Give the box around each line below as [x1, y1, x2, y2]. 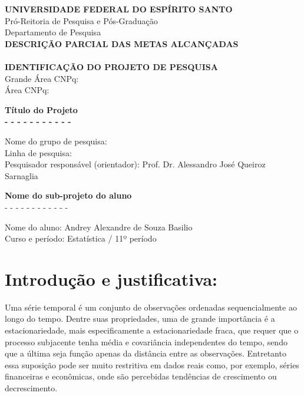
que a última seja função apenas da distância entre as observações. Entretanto [5, 347, 286, 359]
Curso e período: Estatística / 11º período [5, 232, 157, 245]
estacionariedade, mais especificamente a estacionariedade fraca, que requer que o [5, 324, 299, 336]
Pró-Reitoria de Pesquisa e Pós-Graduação [5, 14, 158, 27]
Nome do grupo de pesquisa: [5, 134, 107, 147]
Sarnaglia [5, 169, 38, 181]
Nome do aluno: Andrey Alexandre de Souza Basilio [5, 220, 193, 233]
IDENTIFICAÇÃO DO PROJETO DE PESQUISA [5, 60, 218, 72]
